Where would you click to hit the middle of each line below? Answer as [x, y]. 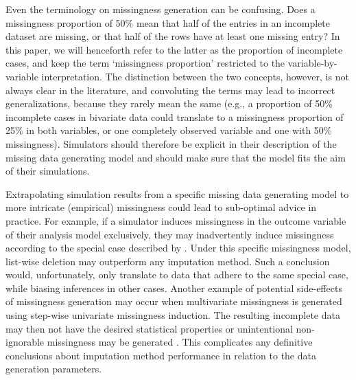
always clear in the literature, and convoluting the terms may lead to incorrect [170, 90]
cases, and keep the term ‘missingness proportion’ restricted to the [145, 63]
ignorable [25, 342]
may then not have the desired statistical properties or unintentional [149, 328]
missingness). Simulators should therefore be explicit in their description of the [171, 143]
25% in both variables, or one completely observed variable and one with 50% [169, 130]
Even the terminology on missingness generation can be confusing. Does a [161, 9]
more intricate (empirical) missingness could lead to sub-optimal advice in [161, 207]
